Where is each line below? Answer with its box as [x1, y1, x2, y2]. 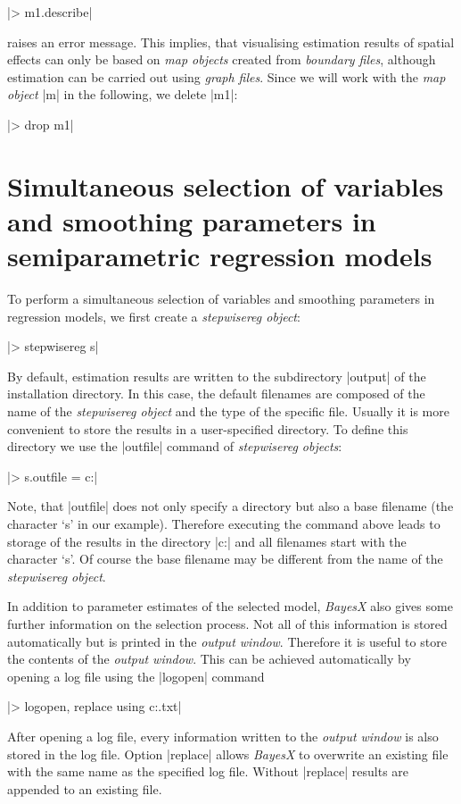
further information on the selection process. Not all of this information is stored [7, 614, 448, 632]
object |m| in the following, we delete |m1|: [7, 85, 238, 104]
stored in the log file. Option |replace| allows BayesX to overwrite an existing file [7, 744, 449, 763]
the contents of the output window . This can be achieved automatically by [7, 649, 411, 668]
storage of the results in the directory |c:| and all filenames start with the [7, 532, 407, 550]
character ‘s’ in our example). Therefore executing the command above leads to [7, 515, 440, 532]
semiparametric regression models [7, 238, 432, 274]
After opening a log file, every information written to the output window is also [7, 726, 439, 745]
